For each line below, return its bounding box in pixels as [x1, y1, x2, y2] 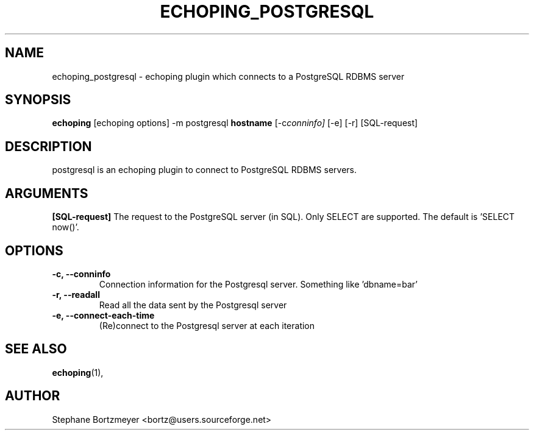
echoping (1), [52, 367, 104, 378]
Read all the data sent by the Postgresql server [99, 299, 287, 310]
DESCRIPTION [5, 138, 92, 154]
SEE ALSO [5, 341, 67, 357]
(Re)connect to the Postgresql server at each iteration [99, 320, 315, 331]
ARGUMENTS [5, 185, 88, 201]
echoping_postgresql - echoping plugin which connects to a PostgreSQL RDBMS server [52, 71, 405, 82]
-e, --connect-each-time [52, 309, 155, 320]
